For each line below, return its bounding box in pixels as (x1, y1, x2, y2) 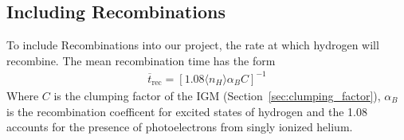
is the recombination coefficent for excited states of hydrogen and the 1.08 (6, 103, 367, 119)
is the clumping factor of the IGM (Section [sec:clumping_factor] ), (53, 87, 381, 103)
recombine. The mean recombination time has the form (6, 52, 276, 68)
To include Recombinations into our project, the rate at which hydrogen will (6, 37, 379, 53)
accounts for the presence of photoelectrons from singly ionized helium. (6, 119, 353, 135)
